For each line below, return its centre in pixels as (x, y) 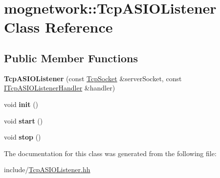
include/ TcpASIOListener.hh (47, 169)
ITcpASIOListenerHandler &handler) (60, 88)
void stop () (22, 137)
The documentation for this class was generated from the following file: (110, 153)
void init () (21, 104)
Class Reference (58, 27)
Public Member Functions (71, 58)
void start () (23, 120)
